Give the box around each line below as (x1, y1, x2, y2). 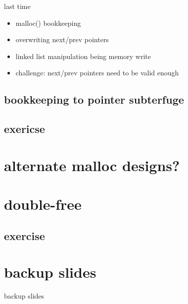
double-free (4, 194, 82, 214)
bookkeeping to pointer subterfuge (4, 92, 184, 107)
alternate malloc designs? (4, 155, 180, 175)
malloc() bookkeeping (15, 17, 81, 28)
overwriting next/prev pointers (15, 34, 109, 45)
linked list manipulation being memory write (15, 51, 151, 61)
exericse (4, 121, 45, 136)
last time (4, 1, 31, 11)
